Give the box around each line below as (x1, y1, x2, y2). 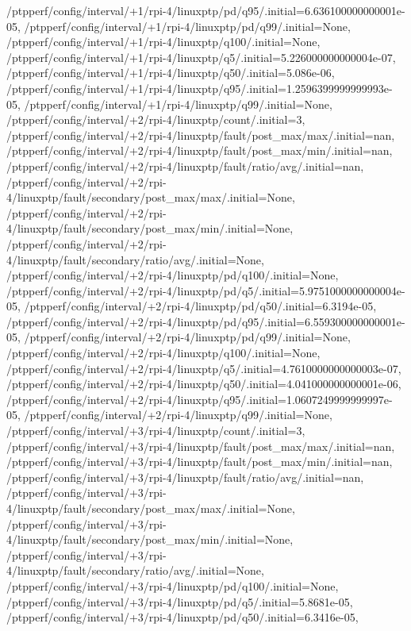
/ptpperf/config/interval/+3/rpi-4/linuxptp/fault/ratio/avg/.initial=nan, (6, 468, 364, 485)
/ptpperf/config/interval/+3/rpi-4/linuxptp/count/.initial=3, (6, 422, 305, 439)
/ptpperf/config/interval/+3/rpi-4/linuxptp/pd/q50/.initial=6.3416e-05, (6, 609, 359, 625)
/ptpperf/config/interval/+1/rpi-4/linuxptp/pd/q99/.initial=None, (24, 17, 351, 34)
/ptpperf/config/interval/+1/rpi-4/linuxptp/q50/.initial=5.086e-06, (6, 64, 335, 81)
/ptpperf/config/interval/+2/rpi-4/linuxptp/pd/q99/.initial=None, (24, 329, 351, 345)
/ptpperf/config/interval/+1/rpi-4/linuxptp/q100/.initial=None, (6, 33, 321, 50)
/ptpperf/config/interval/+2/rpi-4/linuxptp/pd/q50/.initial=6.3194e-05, (24, 298, 377, 314)
